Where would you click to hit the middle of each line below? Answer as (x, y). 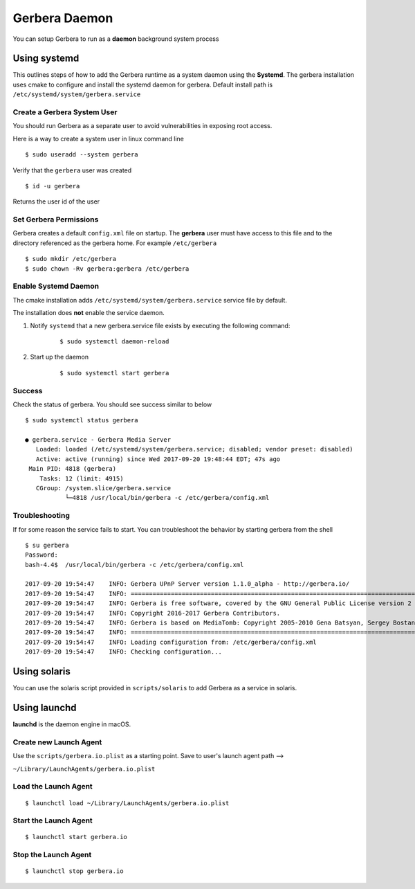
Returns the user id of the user (56, 201)
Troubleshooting (41, 516)
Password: (41, 555)
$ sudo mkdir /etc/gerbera (71, 259)
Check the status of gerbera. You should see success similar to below (112, 404)
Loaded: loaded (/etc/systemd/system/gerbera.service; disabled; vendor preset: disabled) (194, 449)
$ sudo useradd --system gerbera (82, 155)
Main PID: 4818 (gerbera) (73, 469)
